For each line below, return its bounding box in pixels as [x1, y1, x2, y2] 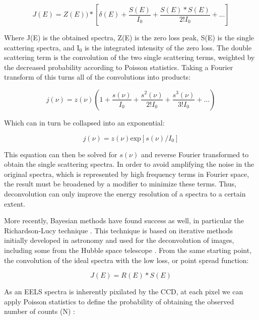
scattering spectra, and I [4, 42, 80, 52]
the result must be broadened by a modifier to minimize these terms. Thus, [4, 178, 236, 189]
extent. [4, 198, 25, 209]
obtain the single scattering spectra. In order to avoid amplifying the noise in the [4, 159, 254, 169]
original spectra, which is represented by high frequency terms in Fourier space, [4, 168, 249, 179]
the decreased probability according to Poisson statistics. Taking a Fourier [4, 61, 233, 72]
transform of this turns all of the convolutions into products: [4, 72, 191, 82]
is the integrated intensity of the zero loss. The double [84, 42, 252, 52]
